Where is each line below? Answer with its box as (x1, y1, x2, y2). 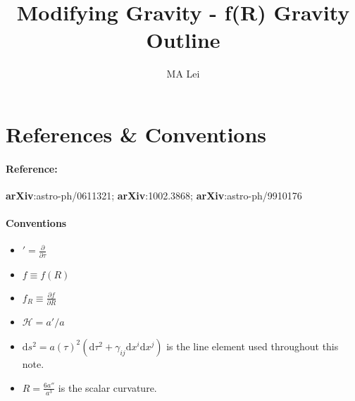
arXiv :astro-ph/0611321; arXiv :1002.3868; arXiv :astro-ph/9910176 (6, 187, 302, 202)
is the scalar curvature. (58, 380, 157, 395)
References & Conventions (6, 119, 267, 148)
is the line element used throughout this (166, 338, 339, 353)
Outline (146, 25, 220, 54)
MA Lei (166, 66, 200, 81)
